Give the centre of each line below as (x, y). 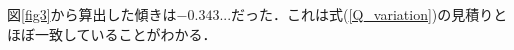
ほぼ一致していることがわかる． (112, 33)
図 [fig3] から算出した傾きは (92, 14)
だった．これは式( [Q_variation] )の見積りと (369, 14)
